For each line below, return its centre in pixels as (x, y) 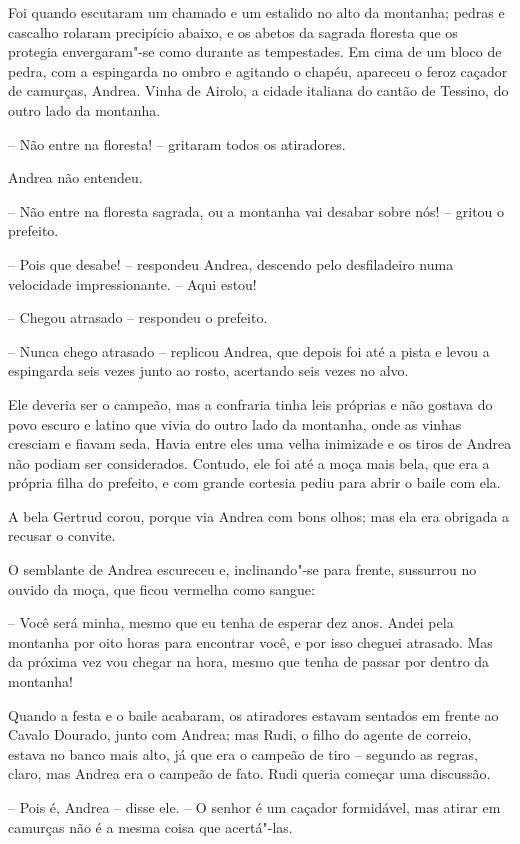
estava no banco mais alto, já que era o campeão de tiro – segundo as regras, (243, 753)
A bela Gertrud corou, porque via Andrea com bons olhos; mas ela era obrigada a (259, 515)
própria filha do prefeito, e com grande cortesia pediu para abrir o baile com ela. (254, 482)
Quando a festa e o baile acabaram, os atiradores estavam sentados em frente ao (253, 714)
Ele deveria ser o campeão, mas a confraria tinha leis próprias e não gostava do (250, 403)
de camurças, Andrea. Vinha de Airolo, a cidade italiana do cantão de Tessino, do (258, 90)
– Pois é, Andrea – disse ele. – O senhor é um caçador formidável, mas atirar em (254, 807)
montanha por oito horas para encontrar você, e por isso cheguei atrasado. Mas (250, 641)
